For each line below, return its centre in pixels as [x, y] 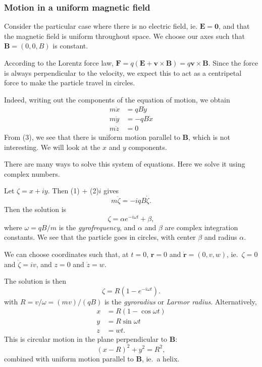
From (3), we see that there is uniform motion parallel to [92, 137]
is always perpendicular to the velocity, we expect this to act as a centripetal [123, 72]
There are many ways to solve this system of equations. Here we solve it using [125, 164]
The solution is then [35, 281]
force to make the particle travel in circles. [70, 83]
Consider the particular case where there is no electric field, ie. [101, 26]
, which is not [209, 137]
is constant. [70, 46]
